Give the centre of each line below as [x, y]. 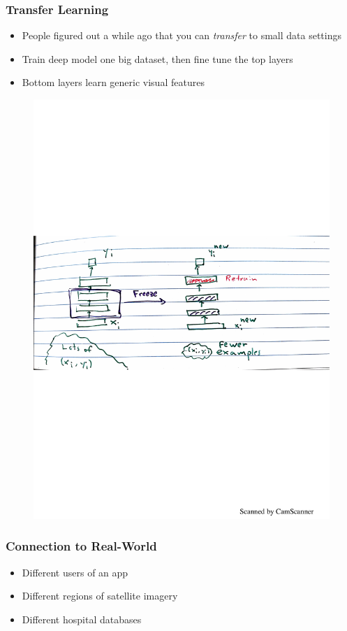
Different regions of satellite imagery [100, 596]
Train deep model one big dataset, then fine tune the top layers [157, 58]
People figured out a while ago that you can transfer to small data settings [182, 35]
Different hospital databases [82, 619]
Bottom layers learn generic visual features [113, 82]
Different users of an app [75, 572]
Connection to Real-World [81, 546]
